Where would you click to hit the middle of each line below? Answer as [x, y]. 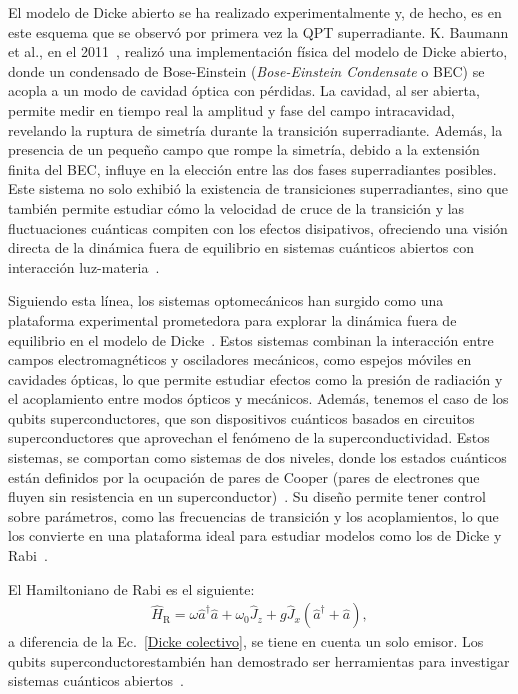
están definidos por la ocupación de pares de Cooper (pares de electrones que [244, 476]
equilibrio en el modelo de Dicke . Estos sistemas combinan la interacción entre [251, 339]
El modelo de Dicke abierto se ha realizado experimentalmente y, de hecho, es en [255, 12]
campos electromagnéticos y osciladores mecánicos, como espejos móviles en [240, 359]
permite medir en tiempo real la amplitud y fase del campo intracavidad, [231, 109]
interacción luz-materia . [84, 266]
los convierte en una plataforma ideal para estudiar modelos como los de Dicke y [255, 535]
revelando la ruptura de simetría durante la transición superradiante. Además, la [255, 129]
